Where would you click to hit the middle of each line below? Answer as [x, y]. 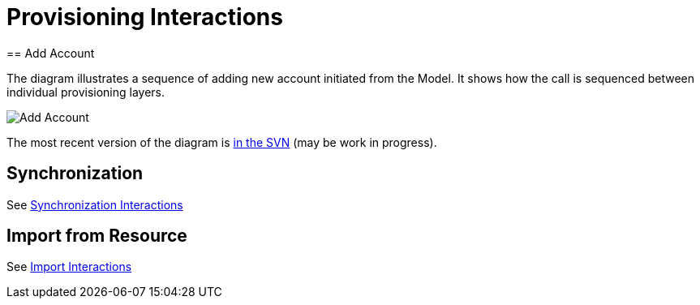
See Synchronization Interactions [95, 204]
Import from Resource [97, 236]
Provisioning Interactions [145, 17]
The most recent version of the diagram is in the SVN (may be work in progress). [222, 142]
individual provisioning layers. [86, 92]
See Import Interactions [69, 267]
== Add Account [51, 53]
